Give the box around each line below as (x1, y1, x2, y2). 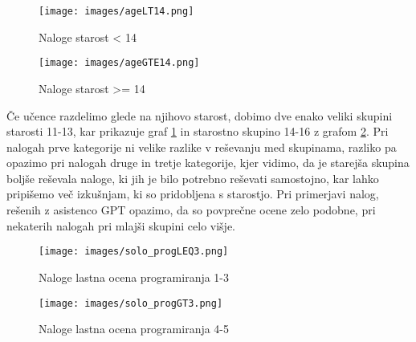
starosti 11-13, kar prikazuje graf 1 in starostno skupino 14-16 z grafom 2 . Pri (6, 123, 389, 140)
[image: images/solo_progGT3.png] (39, 297, 223, 309)
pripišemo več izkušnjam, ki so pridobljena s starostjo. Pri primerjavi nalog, (6, 185, 379, 202)
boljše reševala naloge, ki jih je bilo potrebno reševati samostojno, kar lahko (6, 169, 379, 186)
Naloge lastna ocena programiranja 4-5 (39, 320, 230, 337)
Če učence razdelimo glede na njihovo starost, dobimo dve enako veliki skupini (6, 107, 393, 124)
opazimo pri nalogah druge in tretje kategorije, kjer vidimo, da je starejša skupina (6, 154, 410, 171)
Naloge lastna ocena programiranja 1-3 (39, 268, 230, 285)
